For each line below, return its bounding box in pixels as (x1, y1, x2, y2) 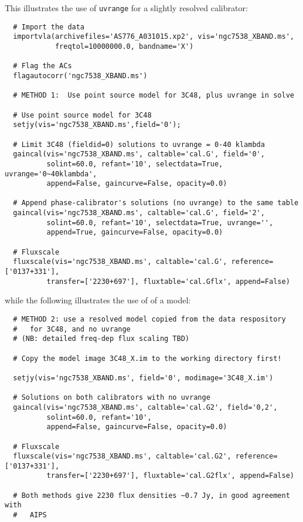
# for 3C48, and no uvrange (13, 324, 131, 333)
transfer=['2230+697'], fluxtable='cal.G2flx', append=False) (46, 471, 294, 480)
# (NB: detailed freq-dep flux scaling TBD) (13, 334, 189, 343)
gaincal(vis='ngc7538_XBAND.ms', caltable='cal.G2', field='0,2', (13, 403, 278, 411)
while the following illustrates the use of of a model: (5, 294, 191, 306)
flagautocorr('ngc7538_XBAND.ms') (13, 71, 148, 80)
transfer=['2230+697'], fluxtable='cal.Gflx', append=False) (46, 277, 290, 286)
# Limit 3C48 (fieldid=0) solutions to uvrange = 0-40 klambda (13, 140, 265, 149)
